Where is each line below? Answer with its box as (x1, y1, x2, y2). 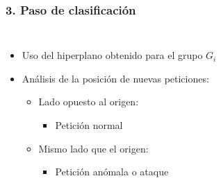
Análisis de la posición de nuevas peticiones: (22, 71, 209, 85)
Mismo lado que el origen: (38, 141, 149, 155)
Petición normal (55, 118, 123, 132)
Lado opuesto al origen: (38, 94, 139, 109)
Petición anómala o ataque (55, 164, 169, 179)
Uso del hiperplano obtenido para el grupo (22, 48, 203, 62)
